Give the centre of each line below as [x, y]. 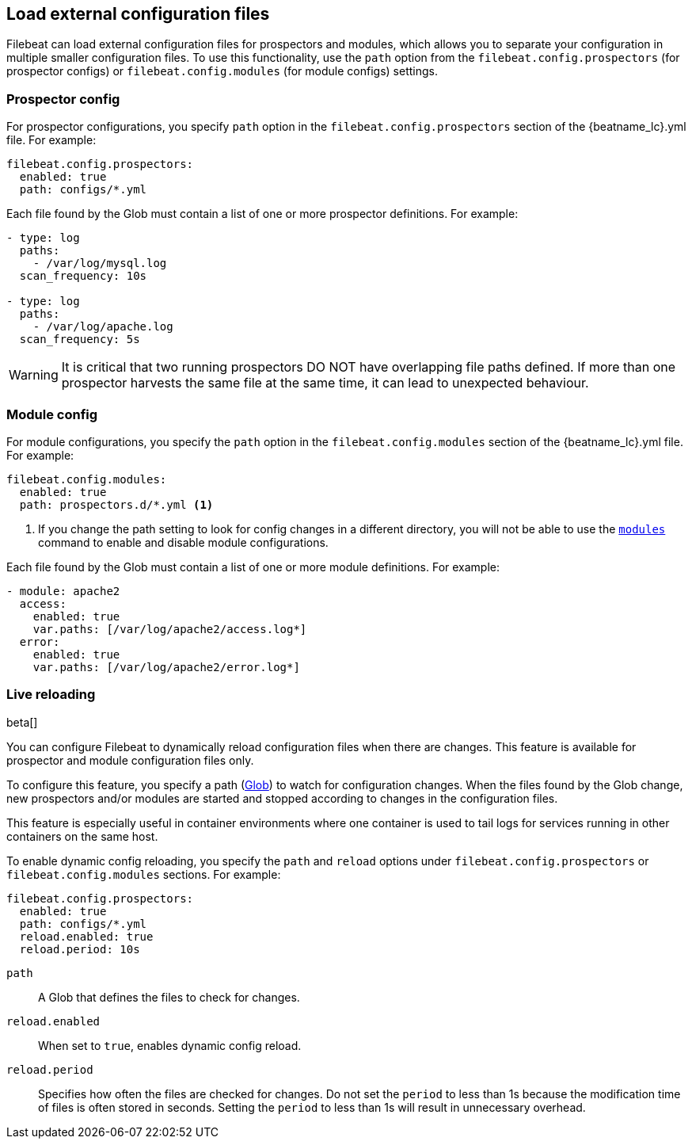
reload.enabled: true [86, 936]
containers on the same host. [82, 836]
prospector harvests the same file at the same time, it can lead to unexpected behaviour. [325, 383]
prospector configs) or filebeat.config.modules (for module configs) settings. [222, 71]
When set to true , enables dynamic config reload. [170, 1045]
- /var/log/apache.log [103, 327]
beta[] [22, 722]
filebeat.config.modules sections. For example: [144, 874]
